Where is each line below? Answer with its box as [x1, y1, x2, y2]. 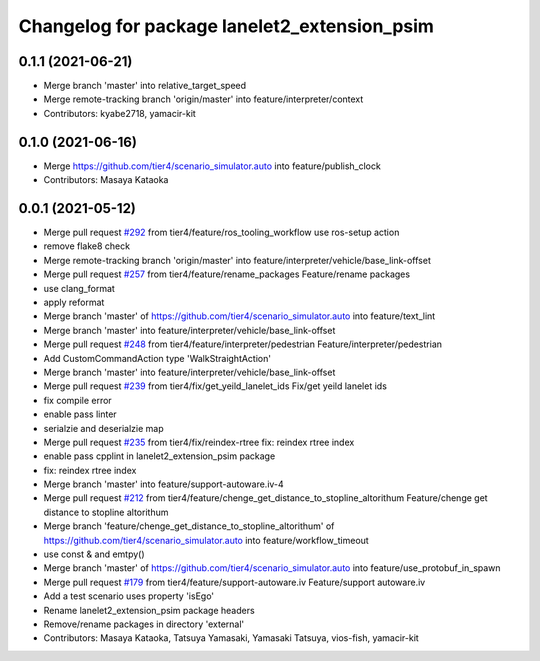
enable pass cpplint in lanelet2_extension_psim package [43, 450, 276, 462]
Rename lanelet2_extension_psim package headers [43, 604, 255, 616]
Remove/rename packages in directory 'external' [43, 618, 245, 630]
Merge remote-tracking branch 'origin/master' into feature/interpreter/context [43, 93, 364, 105]
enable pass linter [43, 408, 117, 420]
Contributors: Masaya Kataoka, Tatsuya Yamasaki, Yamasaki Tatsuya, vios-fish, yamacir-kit [43, 632, 419, 644]
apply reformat [43, 296, 105, 308]
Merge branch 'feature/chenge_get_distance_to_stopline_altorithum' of [43, 520, 335, 532]
